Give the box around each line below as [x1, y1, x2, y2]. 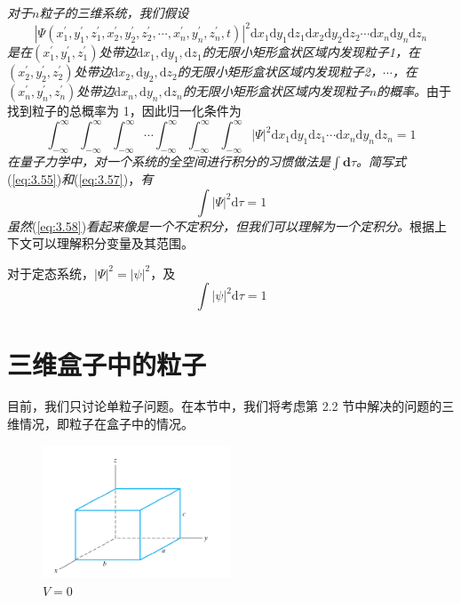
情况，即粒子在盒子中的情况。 [19, 414, 194, 433]
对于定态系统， [7, 263, 94, 282]
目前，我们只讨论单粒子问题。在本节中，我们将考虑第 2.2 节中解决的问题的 [7, 397, 442, 415]
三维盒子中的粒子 [7, 345, 207, 382]
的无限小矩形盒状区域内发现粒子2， [177, 62, 383, 81]
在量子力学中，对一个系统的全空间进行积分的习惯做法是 [7, 151, 330, 170]
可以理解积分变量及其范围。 [31, 234, 194, 253]
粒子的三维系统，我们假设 [39, 4, 189, 21]
